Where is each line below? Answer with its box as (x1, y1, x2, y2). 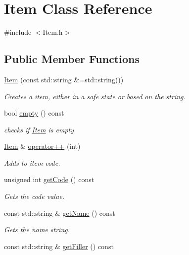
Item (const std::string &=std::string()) (4, 74, 124, 84)
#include (4, 27, 32, 37)
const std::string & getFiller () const (4, 241, 114, 251)
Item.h (43, 27, 63, 37)
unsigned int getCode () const (4, 174, 94, 185)
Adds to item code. (4, 157, 60, 168)
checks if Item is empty (4, 124, 74, 134)
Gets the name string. (4, 224, 70, 235)
